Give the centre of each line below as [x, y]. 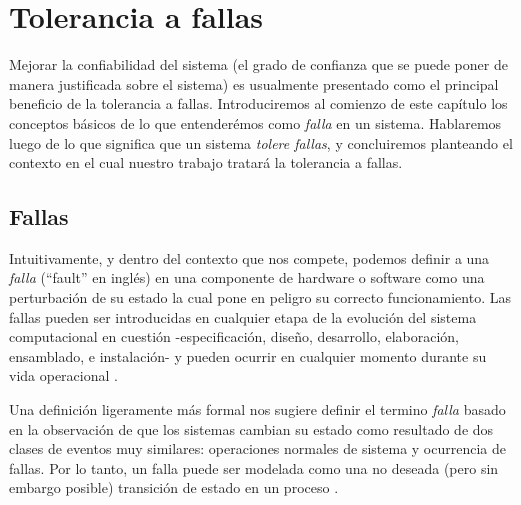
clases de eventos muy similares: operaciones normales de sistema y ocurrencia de [258, 448]
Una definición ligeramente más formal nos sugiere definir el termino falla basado [257, 409]
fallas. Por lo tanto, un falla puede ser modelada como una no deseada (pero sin [254, 467]
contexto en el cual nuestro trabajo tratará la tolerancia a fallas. [206, 162]
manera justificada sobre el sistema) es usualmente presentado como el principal [254, 83]
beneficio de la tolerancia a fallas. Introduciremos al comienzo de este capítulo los [258, 103]
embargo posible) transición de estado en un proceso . [174, 487]
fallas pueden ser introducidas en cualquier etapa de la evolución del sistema [243, 316]
